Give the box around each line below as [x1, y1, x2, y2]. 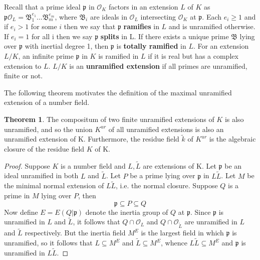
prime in [4, 190, 30, 200]
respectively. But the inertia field [25, 227, 126, 238]
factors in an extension [108, 2, 178, 12]
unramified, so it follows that [4, 237, 93, 248]
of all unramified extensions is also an [108, 123, 224, 134]
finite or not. [4, 70, 43, 81]
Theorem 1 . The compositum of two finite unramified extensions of [4, 113, 214, 124]
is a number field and [61, 160, 126, 171]
